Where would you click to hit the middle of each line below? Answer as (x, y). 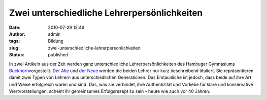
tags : (15, 41)
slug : (14, 48)
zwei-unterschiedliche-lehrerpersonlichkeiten (94, 48)
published (58, 55)
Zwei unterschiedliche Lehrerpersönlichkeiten (106, 13)
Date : (15, 27)
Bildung (56, 41)
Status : (17, 55)
